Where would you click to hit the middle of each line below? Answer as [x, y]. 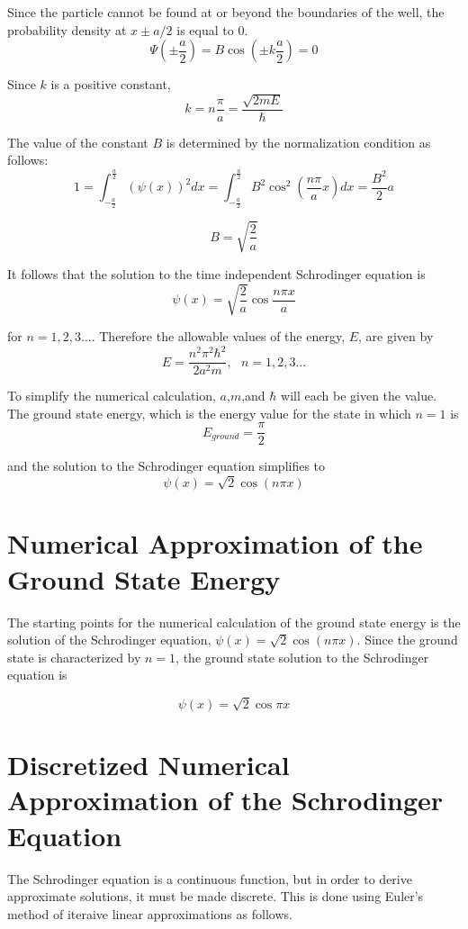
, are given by [396, 336]
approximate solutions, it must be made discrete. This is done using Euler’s [216, 896]
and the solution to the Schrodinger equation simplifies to [166, 466]
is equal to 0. [212, 29]
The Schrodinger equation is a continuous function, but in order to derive [210, 878]
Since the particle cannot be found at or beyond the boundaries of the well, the [226, 12]
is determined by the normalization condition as [298, 142]
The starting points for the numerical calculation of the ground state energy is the [234, 622]
